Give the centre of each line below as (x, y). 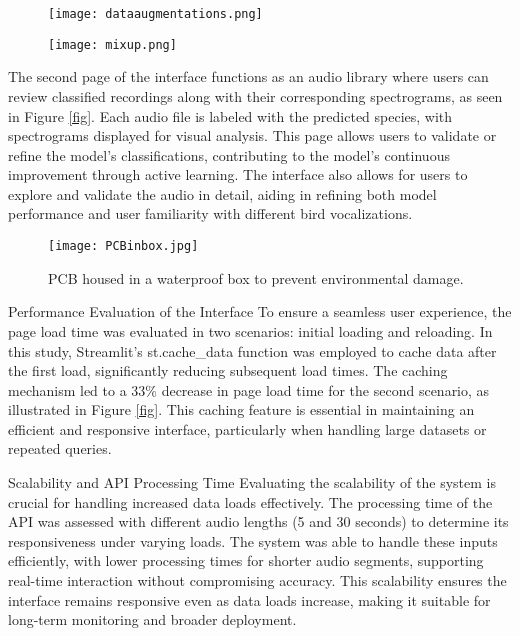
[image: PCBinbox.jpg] (123, 246)
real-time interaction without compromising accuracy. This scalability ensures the (257, 580)
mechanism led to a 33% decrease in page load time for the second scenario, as (249, 389)
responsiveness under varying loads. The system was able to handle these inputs (253, 540)
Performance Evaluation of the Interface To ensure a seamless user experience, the (260, 311)
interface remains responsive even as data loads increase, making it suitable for (249, 599)
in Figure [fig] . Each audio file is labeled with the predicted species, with (230, 115)
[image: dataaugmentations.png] (155, 14)
